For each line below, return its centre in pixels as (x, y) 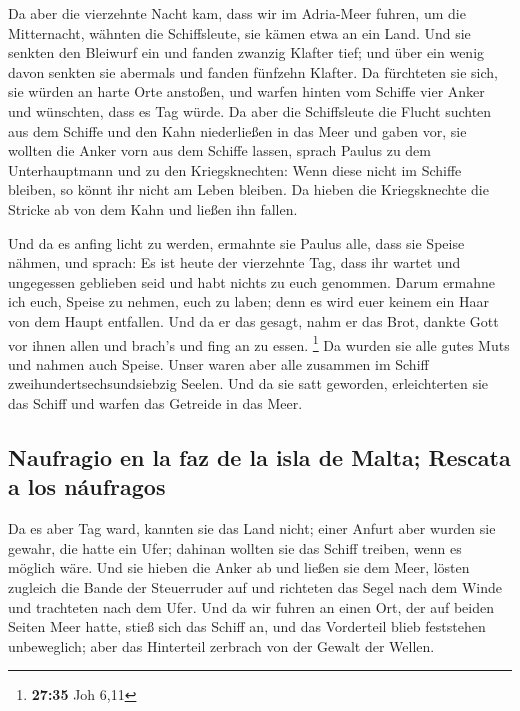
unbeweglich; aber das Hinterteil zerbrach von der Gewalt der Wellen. (221, 645)
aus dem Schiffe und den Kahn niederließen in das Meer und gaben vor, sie (237, 130)
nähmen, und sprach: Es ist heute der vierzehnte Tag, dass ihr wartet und (234, 262)
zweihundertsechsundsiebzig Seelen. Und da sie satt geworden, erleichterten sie (248, 383)
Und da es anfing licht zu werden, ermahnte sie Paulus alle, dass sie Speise (236, 242)
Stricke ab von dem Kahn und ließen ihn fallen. (153, 208)
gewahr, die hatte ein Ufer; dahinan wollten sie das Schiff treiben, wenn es (235, 547)
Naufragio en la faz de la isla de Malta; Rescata (259, 456)
